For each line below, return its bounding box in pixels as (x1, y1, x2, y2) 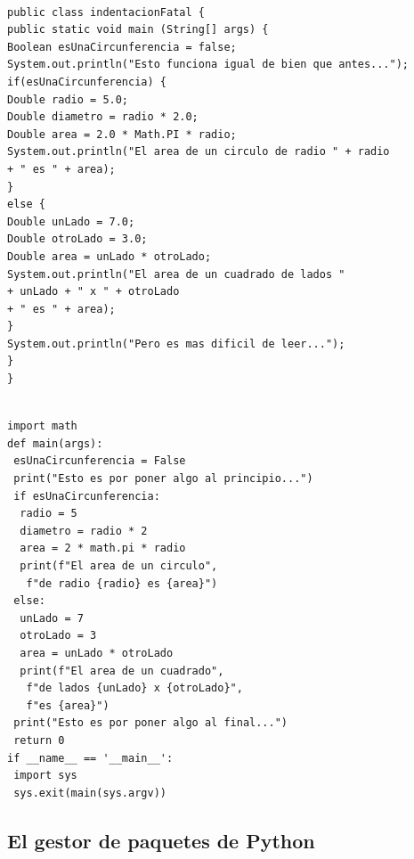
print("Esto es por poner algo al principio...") (13, 472, 313, 486)
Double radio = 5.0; (7, 93, 129, 106)
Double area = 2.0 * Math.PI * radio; (7, 127, 237, 141)
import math (7, 420, 77, 433)
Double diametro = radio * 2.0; (7, 110, 199, 124)
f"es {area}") (26, 699, 110, 712)
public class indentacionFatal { (7, 5, 205, 19)
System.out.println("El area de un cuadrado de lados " (7, 267, 345, 281)
